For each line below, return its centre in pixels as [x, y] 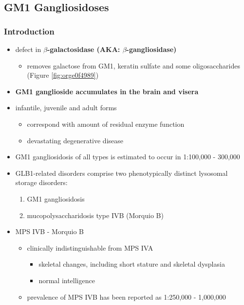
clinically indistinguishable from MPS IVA [90, 247]
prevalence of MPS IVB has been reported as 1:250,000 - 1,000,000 [126, 297]
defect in [28, 49]
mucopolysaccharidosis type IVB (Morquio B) [95, 215]
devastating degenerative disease [75, 140]
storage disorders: [41, 182]
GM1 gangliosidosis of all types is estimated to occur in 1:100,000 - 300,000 [128, 157]
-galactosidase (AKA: [84, 49]
